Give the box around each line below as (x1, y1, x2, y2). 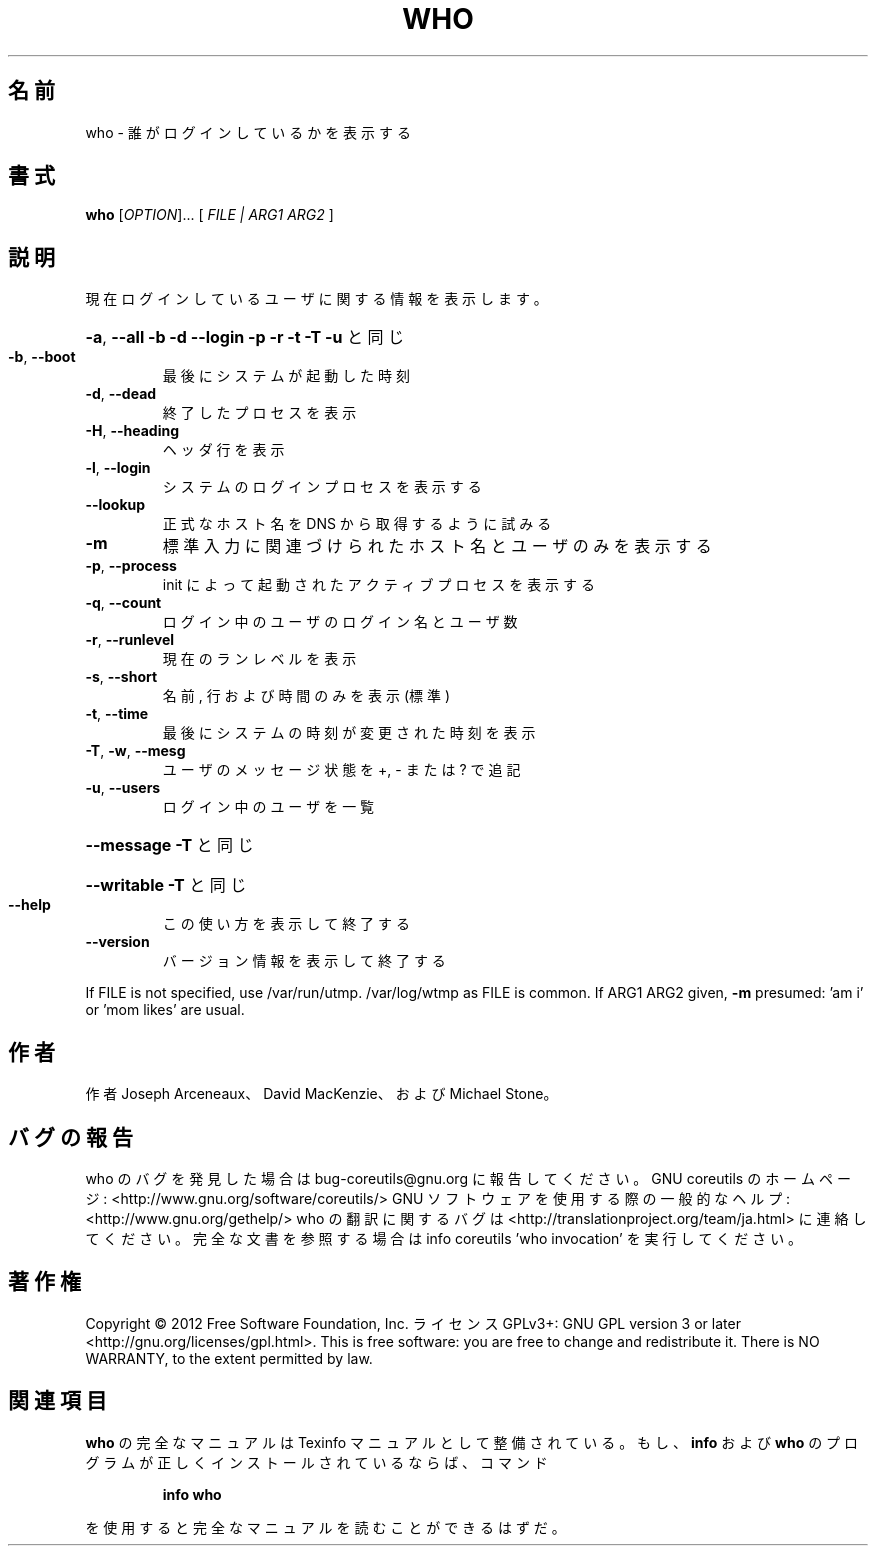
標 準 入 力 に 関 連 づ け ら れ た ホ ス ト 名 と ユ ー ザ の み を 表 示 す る (162, 536, 712, 557)
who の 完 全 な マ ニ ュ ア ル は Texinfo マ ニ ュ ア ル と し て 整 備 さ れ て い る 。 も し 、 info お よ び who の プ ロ (85, 1433, 859, 1451)
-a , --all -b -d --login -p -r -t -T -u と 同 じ (85, 327, 404, 348)
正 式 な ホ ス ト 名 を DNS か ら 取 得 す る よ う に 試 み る (162, 515, 552, 533)
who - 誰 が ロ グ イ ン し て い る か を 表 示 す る (85, 123, 411, 141)
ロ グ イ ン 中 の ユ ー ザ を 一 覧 (162, 798, 375, 816)
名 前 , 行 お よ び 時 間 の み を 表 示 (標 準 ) (162, 687, 451, 705)
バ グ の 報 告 (8, 1124, 133, 1150)
